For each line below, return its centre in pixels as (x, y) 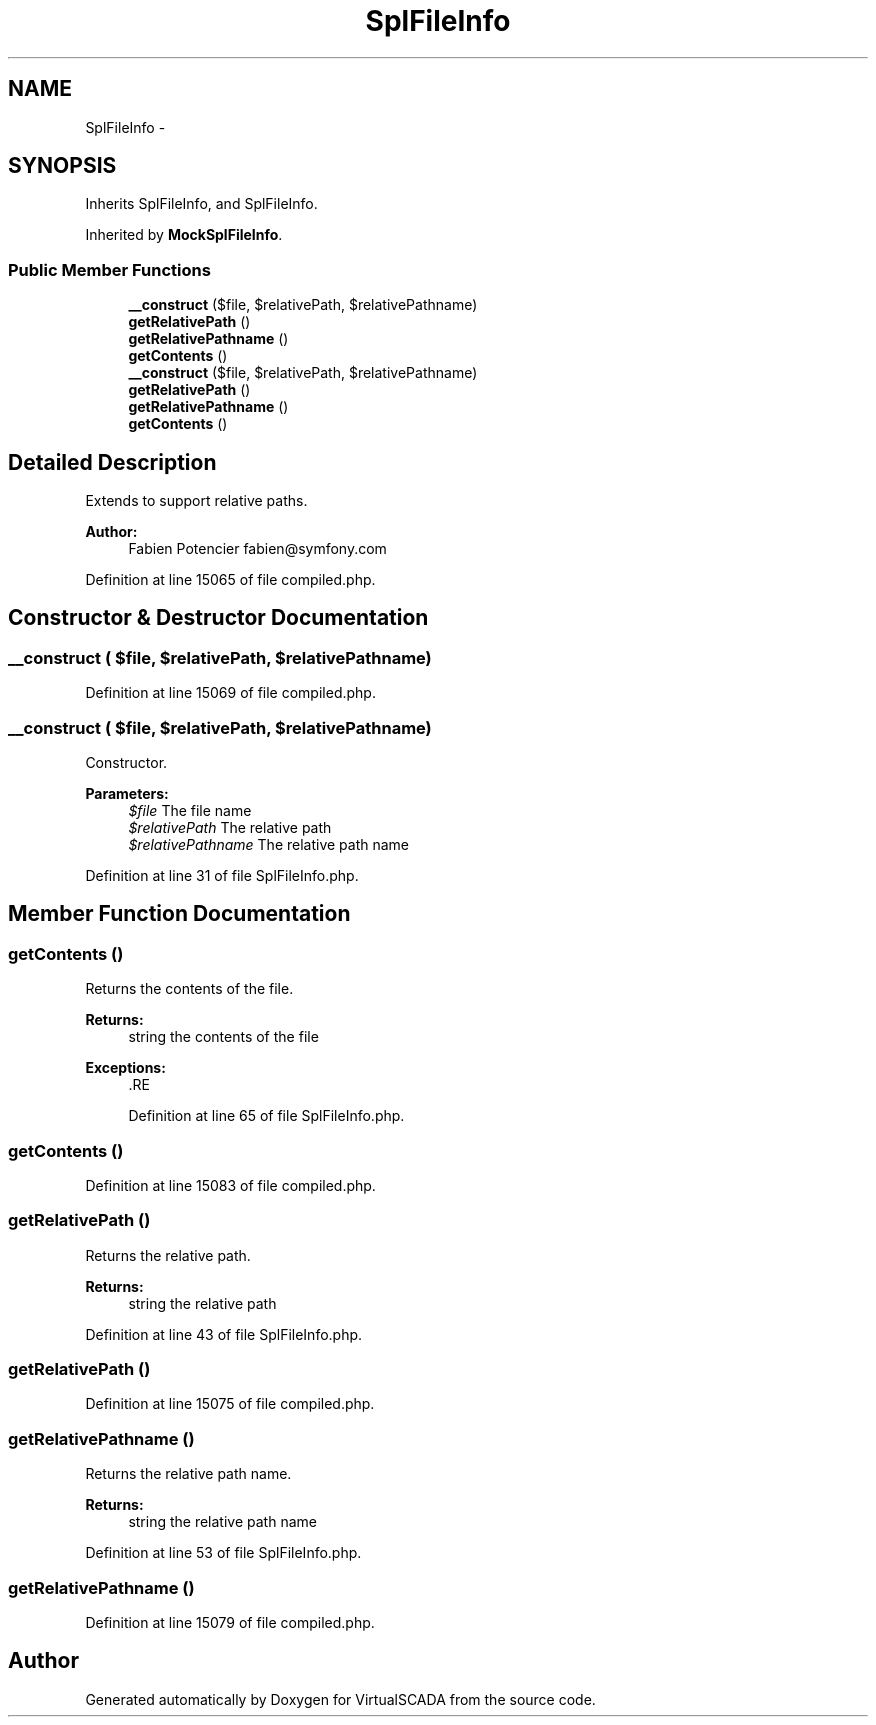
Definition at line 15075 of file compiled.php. (230, 1404)
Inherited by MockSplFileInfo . (184, 235)
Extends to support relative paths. (196, 501)
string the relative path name (222, 1522)
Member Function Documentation (179, 914)
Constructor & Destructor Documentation (218, 618)
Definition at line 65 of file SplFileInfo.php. (266, 1116)
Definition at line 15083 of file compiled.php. (230, 1185)
